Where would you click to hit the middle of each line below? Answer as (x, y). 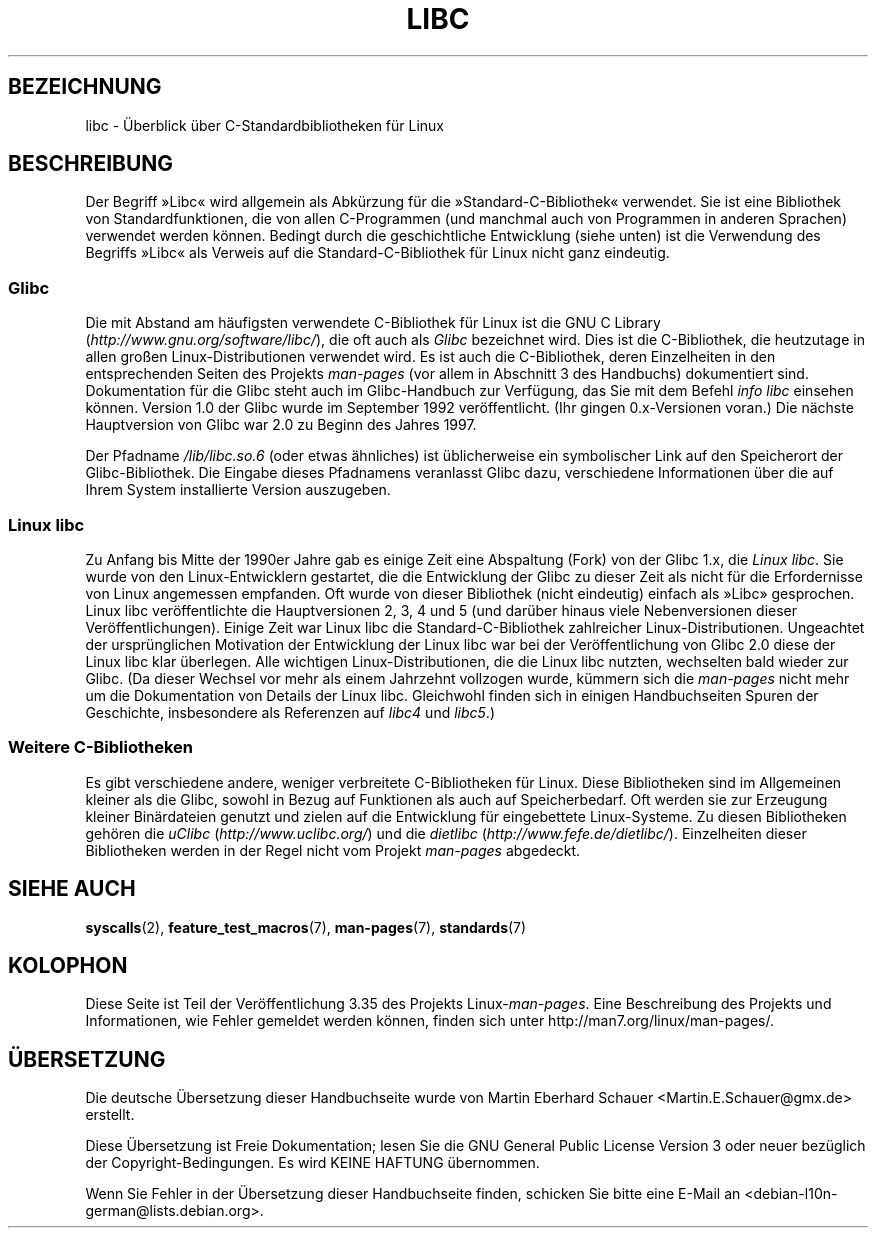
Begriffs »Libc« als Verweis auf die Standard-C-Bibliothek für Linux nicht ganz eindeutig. (377, 253)
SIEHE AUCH (72, 889)
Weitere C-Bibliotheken (101, 747)
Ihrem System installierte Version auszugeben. (238, 490)
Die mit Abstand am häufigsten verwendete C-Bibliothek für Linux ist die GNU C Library (373, 323)
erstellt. (110, 1115)
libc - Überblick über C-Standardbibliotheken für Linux (265, 125)
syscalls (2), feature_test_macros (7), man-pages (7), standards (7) (306, 927)
